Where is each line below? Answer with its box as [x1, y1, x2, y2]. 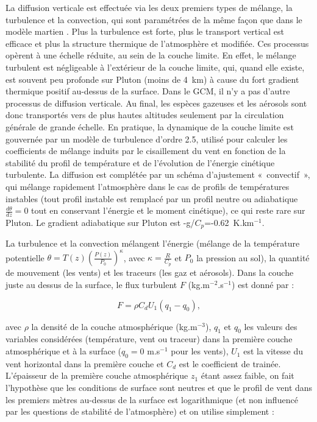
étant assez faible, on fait [201, 369, 294, 382]
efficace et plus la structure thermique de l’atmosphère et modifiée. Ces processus [5, 37, 309, 49]
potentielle [5, 251, 45, 264]
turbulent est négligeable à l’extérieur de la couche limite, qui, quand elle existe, [5, 60, 305, 73]
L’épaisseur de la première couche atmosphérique [5, 369, 188, 382]
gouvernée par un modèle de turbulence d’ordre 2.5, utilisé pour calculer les [5, 132, 288, 145]
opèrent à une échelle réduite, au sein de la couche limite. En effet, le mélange [5, 49, 296, 62]
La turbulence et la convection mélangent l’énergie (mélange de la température [5, 237, 300, 250]
